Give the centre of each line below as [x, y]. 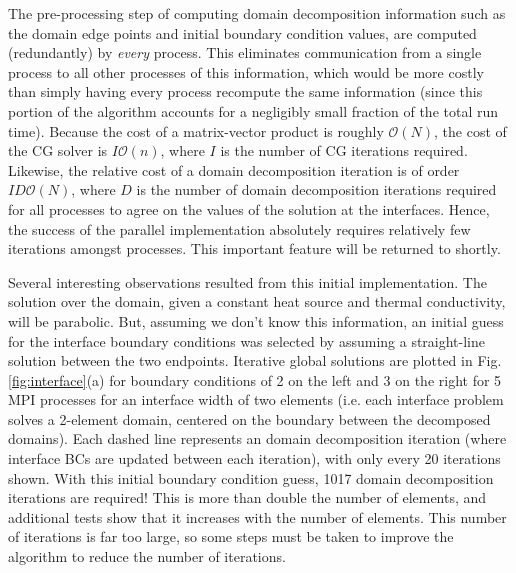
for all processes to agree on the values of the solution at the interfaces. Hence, [249, 208]
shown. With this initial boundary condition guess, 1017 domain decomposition [251, 477]
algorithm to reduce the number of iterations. [147, 556]
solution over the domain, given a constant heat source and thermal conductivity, [257, 301]
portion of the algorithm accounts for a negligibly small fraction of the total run [253, 110]
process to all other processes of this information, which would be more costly [246, 71]
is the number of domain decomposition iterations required [316, 189]
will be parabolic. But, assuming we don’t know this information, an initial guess [256, 320]
